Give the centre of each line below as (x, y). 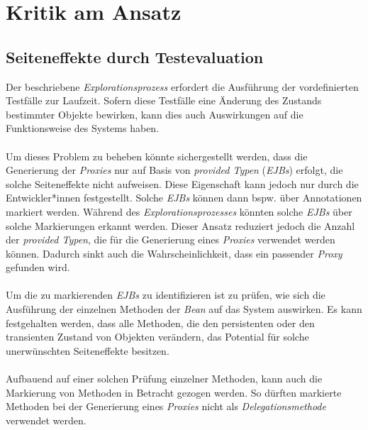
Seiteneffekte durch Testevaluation (135, 56)
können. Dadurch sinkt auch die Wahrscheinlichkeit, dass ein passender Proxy (174, 253)
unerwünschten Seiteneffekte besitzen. (88, 350)
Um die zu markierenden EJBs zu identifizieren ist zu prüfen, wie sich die (166, 295)
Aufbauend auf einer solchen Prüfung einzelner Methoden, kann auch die (164, 379)
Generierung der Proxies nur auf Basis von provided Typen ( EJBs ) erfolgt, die (174, 170)
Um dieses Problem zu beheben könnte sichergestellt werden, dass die (157, 156)
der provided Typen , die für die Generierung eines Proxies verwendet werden (171, 239)
